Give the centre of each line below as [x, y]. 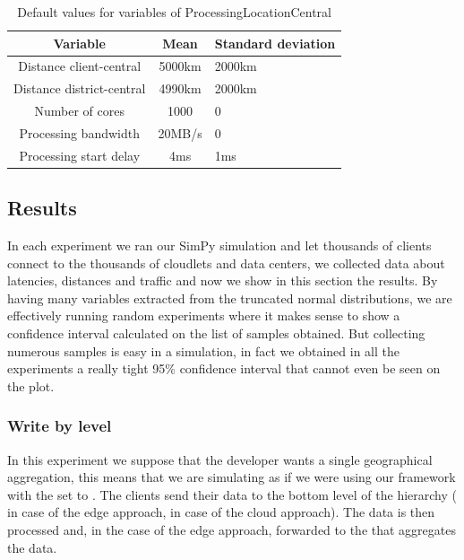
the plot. [31, 385]
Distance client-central [80, 66]
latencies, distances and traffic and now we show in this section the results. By [223, 280]
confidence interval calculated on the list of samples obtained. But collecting [216, 333]
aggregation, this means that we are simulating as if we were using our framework [232, 477]
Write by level [60, 426]
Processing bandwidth [79, 132]
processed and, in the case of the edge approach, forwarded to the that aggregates [232, 530]
